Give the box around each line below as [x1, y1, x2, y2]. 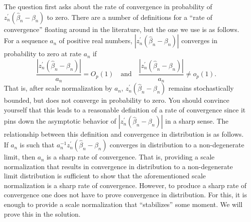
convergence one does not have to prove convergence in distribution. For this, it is [4, 190, 247, 200]
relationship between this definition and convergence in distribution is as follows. [4, 129, 244, 139]
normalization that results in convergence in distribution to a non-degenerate [4, 161, 233, 171]
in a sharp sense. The [165, 116, 229, 126]
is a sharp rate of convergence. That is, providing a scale [46, 152, 215, 162]
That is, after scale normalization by [4, 83, 113, 93]
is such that [19, 140, 55, 150]
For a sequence [4, 35, 48, 46]
